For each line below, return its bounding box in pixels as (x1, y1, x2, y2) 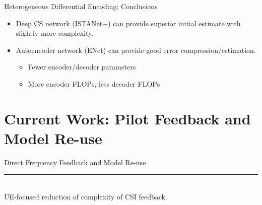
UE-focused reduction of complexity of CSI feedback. (4, 191, 167, 202)
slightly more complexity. (16, 28, 94, 38)
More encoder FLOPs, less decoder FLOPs (28, 78, 160, 89)
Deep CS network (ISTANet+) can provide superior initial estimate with (16, 18, 241, 28)
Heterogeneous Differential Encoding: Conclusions (4, 1, 158, 11)
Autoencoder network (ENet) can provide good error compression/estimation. (16, 44, 256, 55)
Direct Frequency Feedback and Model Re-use (4, 157, 146, 167)
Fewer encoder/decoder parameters (28, 61, 136, 72)
